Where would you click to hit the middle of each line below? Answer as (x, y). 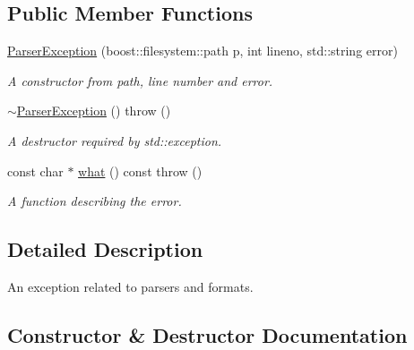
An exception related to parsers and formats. (130, 286)
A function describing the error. (95, 201)
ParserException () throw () (94, 111)
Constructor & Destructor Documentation (207, 334)
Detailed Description (105, 249)
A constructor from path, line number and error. (140, 80)
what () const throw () (140, 171)
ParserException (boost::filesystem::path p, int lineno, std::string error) (203, 51)
